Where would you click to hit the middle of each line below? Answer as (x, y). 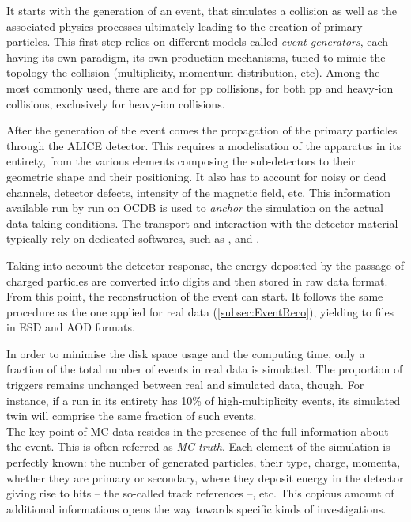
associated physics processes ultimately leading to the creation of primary (185, 26)
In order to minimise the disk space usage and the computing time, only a (186, 353)
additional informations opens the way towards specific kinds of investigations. (196, 508)
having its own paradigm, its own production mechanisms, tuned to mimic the (196, 57)
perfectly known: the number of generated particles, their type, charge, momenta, (204, 462)
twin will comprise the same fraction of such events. (132, 416)
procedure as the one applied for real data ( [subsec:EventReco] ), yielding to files (200, 311)
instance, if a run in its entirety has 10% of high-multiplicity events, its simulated (204, 400)
